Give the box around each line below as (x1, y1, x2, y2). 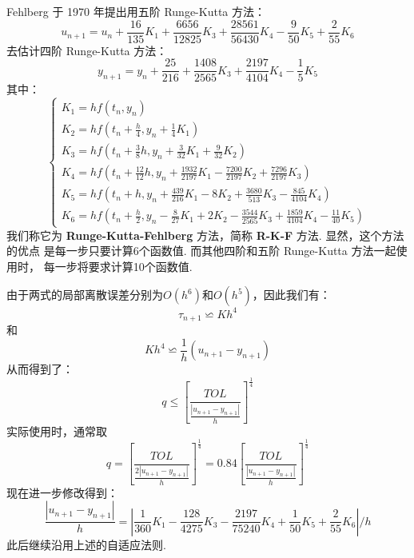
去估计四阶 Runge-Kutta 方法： (6, 42, 168, 58)
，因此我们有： (252, 286, 331, 303)
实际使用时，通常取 (6, 422, 107, 439)
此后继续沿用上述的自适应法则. (6, 536, 166, 552)
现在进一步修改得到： (6, 484, 118, 500)
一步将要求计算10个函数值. (54, 257, 193, 274)
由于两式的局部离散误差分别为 (6, 286, 163, 303)
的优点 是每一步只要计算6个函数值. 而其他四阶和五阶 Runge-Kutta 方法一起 (6, 242, 396, 259)
